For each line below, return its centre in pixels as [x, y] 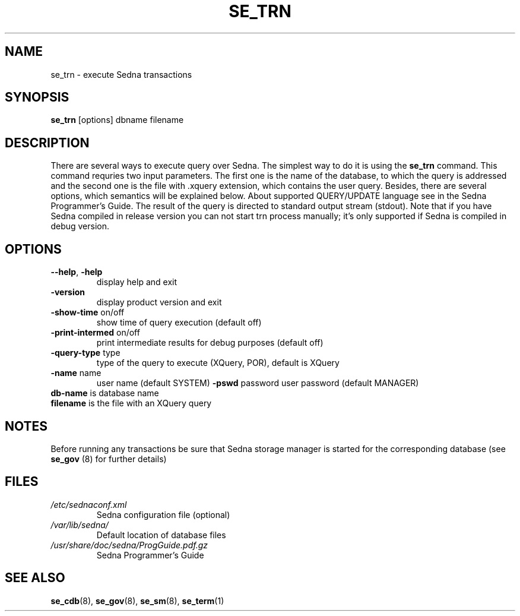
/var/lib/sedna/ [80, 525]
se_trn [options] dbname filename [117, 120]
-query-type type [85, 353]
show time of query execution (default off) [179, 323]
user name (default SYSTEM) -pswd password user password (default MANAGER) [258, 383]
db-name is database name [105, 393]
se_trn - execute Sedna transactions [121, 74]
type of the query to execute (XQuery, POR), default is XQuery [218, 363]
